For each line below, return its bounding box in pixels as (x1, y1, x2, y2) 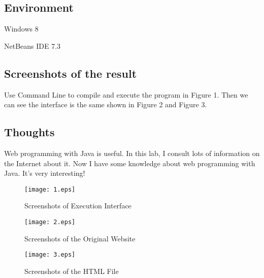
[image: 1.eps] (24, 186, 76, 193)
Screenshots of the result (4, 65, 137, 81)
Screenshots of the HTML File (24, 265, 119, 276)
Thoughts (4, 124, 55, 140)
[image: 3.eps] (24, 251, 76, 259)
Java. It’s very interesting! (4, 168, 85, 178)
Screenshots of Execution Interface (24, 200, 131, 211)
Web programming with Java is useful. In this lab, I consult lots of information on (4, 147, 260, 158)
